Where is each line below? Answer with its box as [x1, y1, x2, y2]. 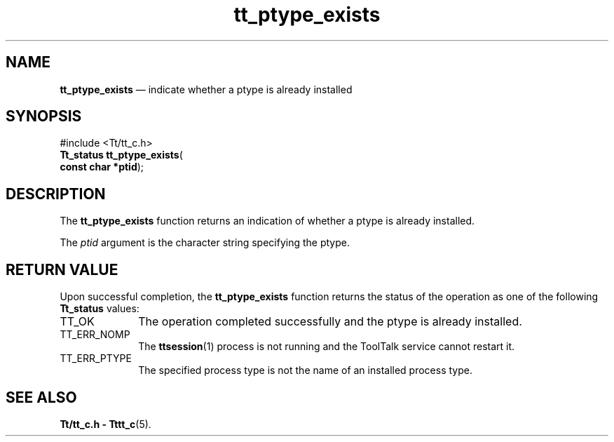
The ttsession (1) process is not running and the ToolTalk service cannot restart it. [138, 340, 515, 353]
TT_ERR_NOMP [60, 328, 130, 341]
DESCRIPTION [6, 185, 106, 203]
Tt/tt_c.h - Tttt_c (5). [60, 417, 151, 430]
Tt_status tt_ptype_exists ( [60, 149, 183, 161]
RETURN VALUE [6, 260, 118, 279]
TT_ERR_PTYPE [60, 352, 132, 365]
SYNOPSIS [6, 107, 82, 126]
